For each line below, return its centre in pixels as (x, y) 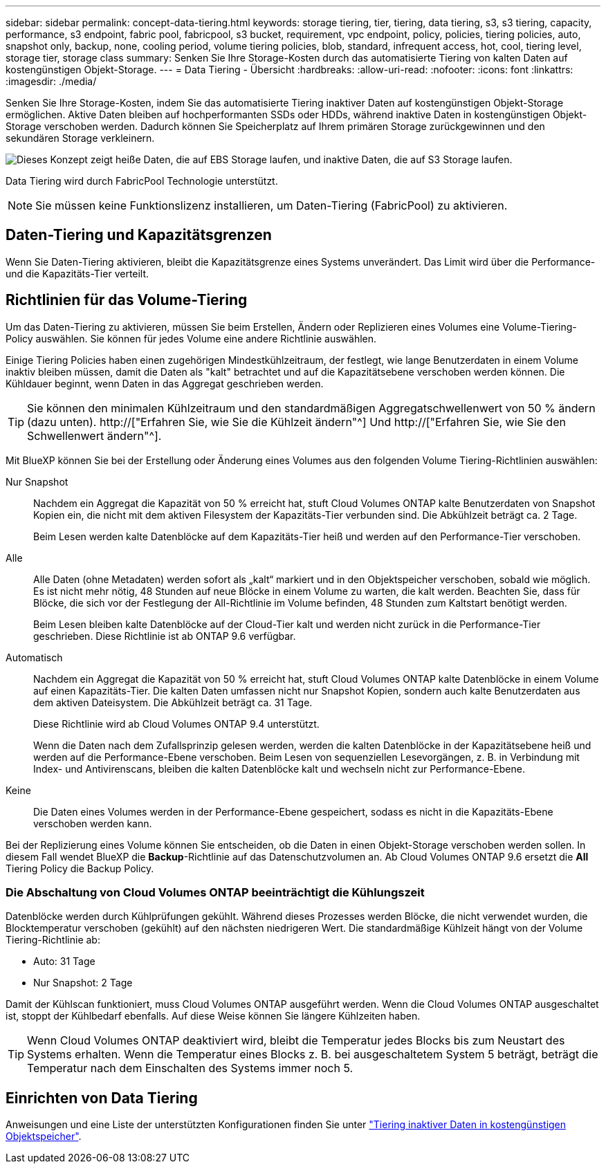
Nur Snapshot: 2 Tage (83, 983)
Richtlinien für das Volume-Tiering (127, 300)
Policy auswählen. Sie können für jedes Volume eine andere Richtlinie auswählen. (191, 338)
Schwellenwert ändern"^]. (94, 435)
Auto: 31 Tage (64, 961)
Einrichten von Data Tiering (102, 1098)
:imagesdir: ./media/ (51, 81)
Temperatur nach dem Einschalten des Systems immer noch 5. (190, 1068)
